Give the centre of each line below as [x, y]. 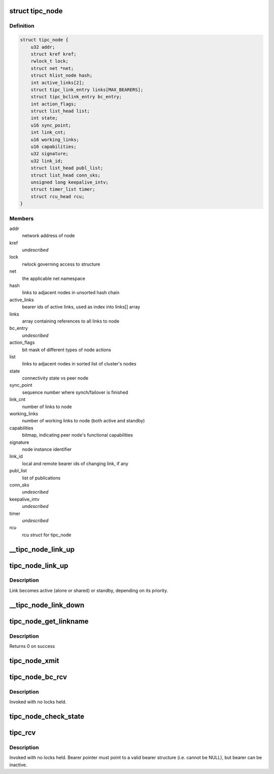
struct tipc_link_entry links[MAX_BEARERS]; [87, 90]
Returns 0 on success [32, 646]
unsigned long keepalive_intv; [70, 182]
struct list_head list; [60, 111]
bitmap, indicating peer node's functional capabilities [77, 435]
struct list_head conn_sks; [66, 175]
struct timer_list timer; [63, 189]
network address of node [48, 236]
